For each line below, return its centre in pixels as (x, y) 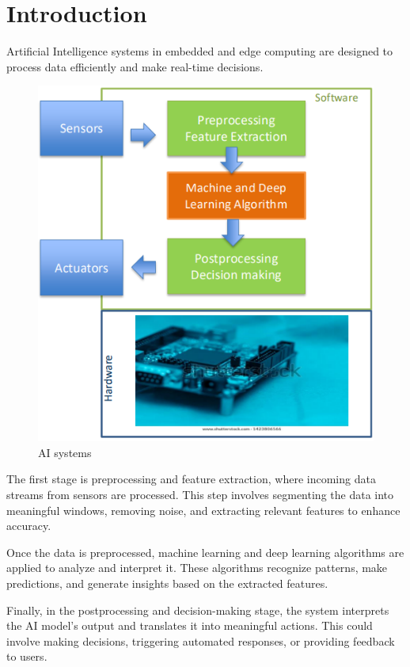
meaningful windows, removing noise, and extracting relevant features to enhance (203, 510)
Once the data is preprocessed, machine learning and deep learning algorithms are (205, 552)
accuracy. (29, 526)
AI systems (65, 452)
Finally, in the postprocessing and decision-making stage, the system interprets (198, 610)
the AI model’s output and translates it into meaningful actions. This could (190, 625)
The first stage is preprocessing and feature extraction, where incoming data (191, 479)
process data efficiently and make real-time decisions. (135, 66)
